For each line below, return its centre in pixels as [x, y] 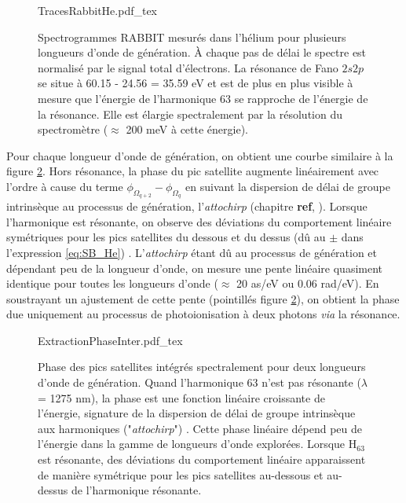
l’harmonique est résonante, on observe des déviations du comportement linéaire [199, 221]
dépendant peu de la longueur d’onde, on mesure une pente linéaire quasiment [195, 268]
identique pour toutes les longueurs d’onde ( [112, 283]
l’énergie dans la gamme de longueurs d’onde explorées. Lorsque [192, 444]
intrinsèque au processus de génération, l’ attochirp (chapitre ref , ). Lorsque [187, 206]
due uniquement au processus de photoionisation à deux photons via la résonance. [203, 314]
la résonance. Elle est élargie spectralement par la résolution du [190, 114]
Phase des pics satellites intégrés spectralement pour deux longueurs [202, 367]
